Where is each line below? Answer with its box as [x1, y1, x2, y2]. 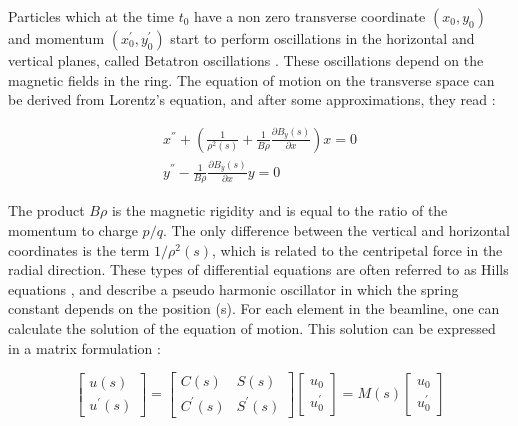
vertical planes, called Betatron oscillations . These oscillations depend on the [8, 50, 484, 70]
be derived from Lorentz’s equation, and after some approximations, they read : [8, 89, 496, 110]
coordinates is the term [8, 239, 150, 260]
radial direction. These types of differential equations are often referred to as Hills [8, 259, 509, 280]
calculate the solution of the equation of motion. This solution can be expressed [8, 317, 496, 338]
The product [8, 200, 85, 221]
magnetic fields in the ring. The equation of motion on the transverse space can [8, 69, 495, 90]
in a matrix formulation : [8, 337, 161, 358]
